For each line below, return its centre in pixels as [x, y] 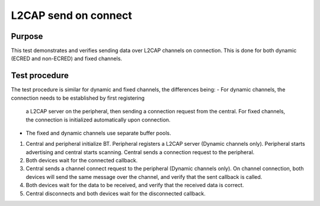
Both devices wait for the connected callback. [82, 161]
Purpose [27, 36]
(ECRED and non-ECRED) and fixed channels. [67, 58]
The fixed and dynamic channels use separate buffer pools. [98, 133]
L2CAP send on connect [72, 15]
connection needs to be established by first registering [78, 98]
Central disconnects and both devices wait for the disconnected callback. [116, 193]
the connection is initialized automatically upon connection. [98, 120]
